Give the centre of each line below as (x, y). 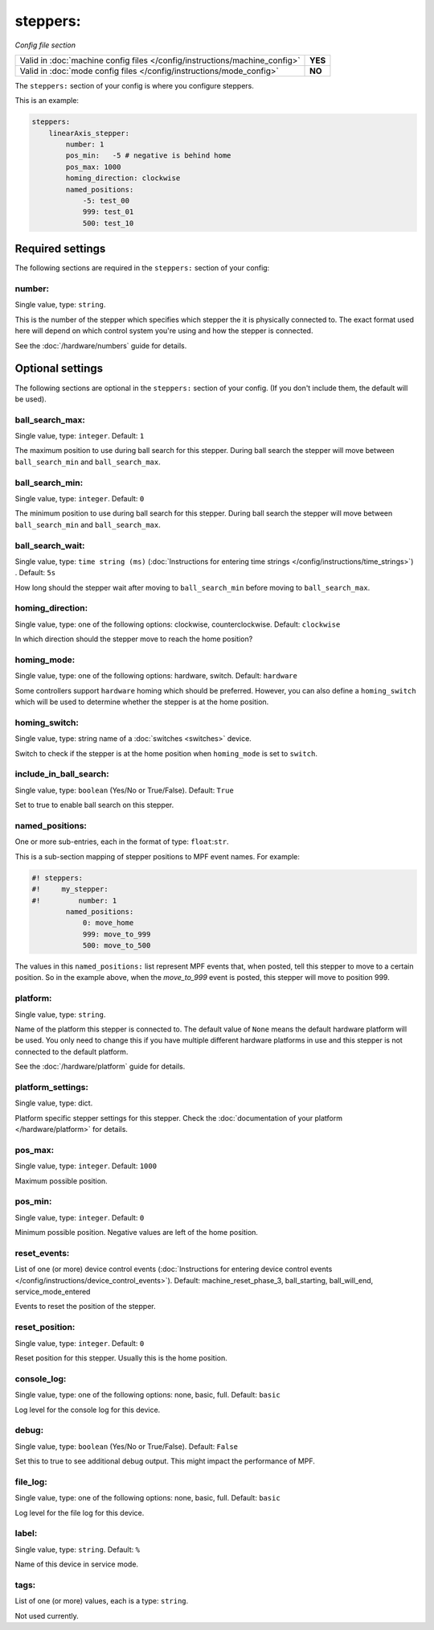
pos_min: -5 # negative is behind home (148, 156)
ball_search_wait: (50, 545)
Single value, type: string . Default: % (78, 1550)
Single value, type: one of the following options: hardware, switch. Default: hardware (156, 676)
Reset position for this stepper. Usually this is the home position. (121, 1358)
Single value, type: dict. (54, 1103)
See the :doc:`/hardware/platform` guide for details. (100, 1067)
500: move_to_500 (117, 946)
